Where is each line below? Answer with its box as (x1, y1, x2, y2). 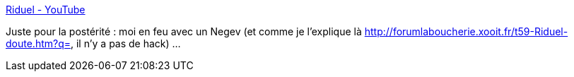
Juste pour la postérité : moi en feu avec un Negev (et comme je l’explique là (6, 25, 362, 37)
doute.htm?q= (6, 37, 71, 49)
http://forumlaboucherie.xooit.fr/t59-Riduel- (364, 25, 568, 37)
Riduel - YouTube (6, 4, 86, 16)
